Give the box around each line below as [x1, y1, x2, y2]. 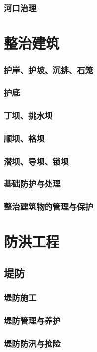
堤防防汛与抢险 [4, 337, 61, 349]
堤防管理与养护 [4, 314, 61, 327]
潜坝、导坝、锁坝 [4, 155, 69, 167]
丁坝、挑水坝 [4, 109, 53, 121]
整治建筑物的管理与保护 [4, 200, 93, 213]
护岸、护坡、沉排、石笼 [4, 64, 93, 76]
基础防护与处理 [4, 177, 61, 190]
